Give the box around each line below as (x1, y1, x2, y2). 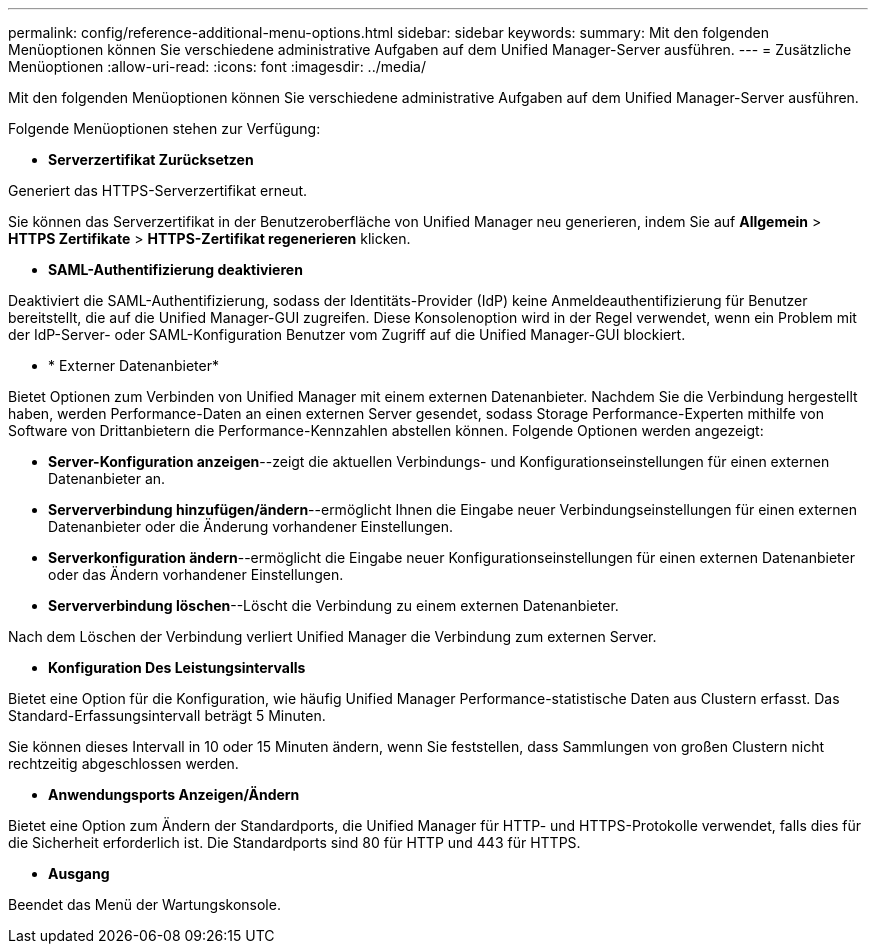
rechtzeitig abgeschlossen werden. (8, 755, 239, 772)
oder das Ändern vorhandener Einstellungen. (48, 566, 344, 583)
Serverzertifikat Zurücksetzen (48, 151, 254, 168)
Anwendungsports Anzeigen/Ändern (48, 786, 300, 803)
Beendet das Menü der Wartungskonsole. (8, 896, 281, 913)
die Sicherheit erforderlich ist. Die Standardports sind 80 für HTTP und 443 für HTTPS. (8, 834, 581, 851)
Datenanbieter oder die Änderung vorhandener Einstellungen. (48, 518, 454, 535)
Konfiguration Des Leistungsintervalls (48, 659, 306, 676)
